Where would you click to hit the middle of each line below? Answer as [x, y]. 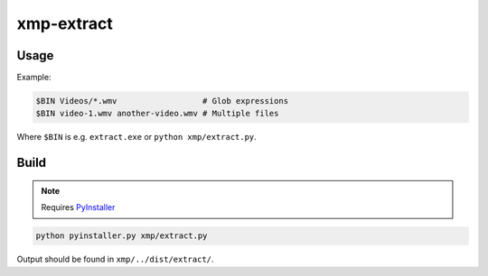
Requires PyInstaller [78, 207]
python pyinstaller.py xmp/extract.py [122, 236]
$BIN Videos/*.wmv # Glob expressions [162, 101]
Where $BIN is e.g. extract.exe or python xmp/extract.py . [136, 137]
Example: [34, 78]
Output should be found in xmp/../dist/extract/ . [115, 259]
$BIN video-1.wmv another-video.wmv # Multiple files [157, 114]
